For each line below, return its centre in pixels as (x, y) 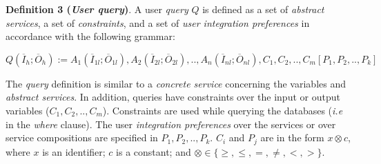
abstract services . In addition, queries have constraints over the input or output (173, 97)
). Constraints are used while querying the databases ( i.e (223, 110)
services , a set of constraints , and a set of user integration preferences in (158, 22)
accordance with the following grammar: (90, 36)
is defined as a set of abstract (263, 9)
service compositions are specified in (82, 137)
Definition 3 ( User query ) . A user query (97, 9)
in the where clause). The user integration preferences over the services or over (171, 124)
